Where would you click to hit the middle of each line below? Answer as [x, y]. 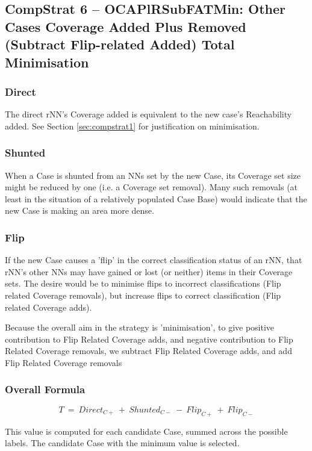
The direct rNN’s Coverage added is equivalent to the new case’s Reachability [148, 114]
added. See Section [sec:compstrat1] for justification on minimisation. [132, 126]
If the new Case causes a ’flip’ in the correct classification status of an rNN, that [154, 260]
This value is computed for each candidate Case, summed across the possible [146, 431]
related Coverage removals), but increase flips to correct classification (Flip [143, 295]
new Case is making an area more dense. [80, 210]
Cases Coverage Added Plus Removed [126, 26]
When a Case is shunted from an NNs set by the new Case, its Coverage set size [153, 175]
